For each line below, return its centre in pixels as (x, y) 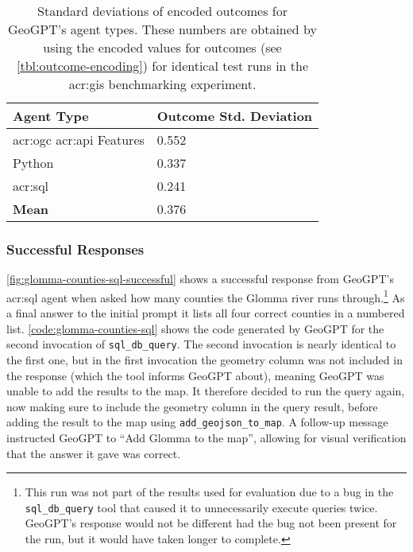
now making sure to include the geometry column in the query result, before (192, 406)
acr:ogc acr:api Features (79, 140)
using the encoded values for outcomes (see (162, 47)
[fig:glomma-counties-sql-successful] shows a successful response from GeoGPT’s (200, 279)
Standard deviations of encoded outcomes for (163, 11)
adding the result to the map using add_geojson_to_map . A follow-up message (197, 422)
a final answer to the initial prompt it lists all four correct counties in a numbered (206, 313)
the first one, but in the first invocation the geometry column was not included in (205, 359)
